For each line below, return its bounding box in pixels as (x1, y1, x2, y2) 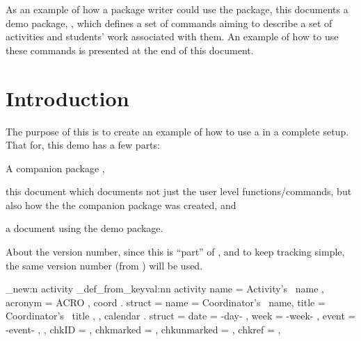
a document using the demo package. (6, 221, 163, 235)
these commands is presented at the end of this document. (6, 42, 254, 57)
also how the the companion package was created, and (6, 197, 236, 212)
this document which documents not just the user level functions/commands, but (6, 184, 352, 199)
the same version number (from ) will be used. (6, 258, 203, 272)
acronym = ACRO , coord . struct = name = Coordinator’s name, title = (6, 294, 326, 309)
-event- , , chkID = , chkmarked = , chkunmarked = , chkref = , (6, 322, 281, 337)
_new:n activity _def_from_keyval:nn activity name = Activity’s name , (6, 281, 324, 296)
